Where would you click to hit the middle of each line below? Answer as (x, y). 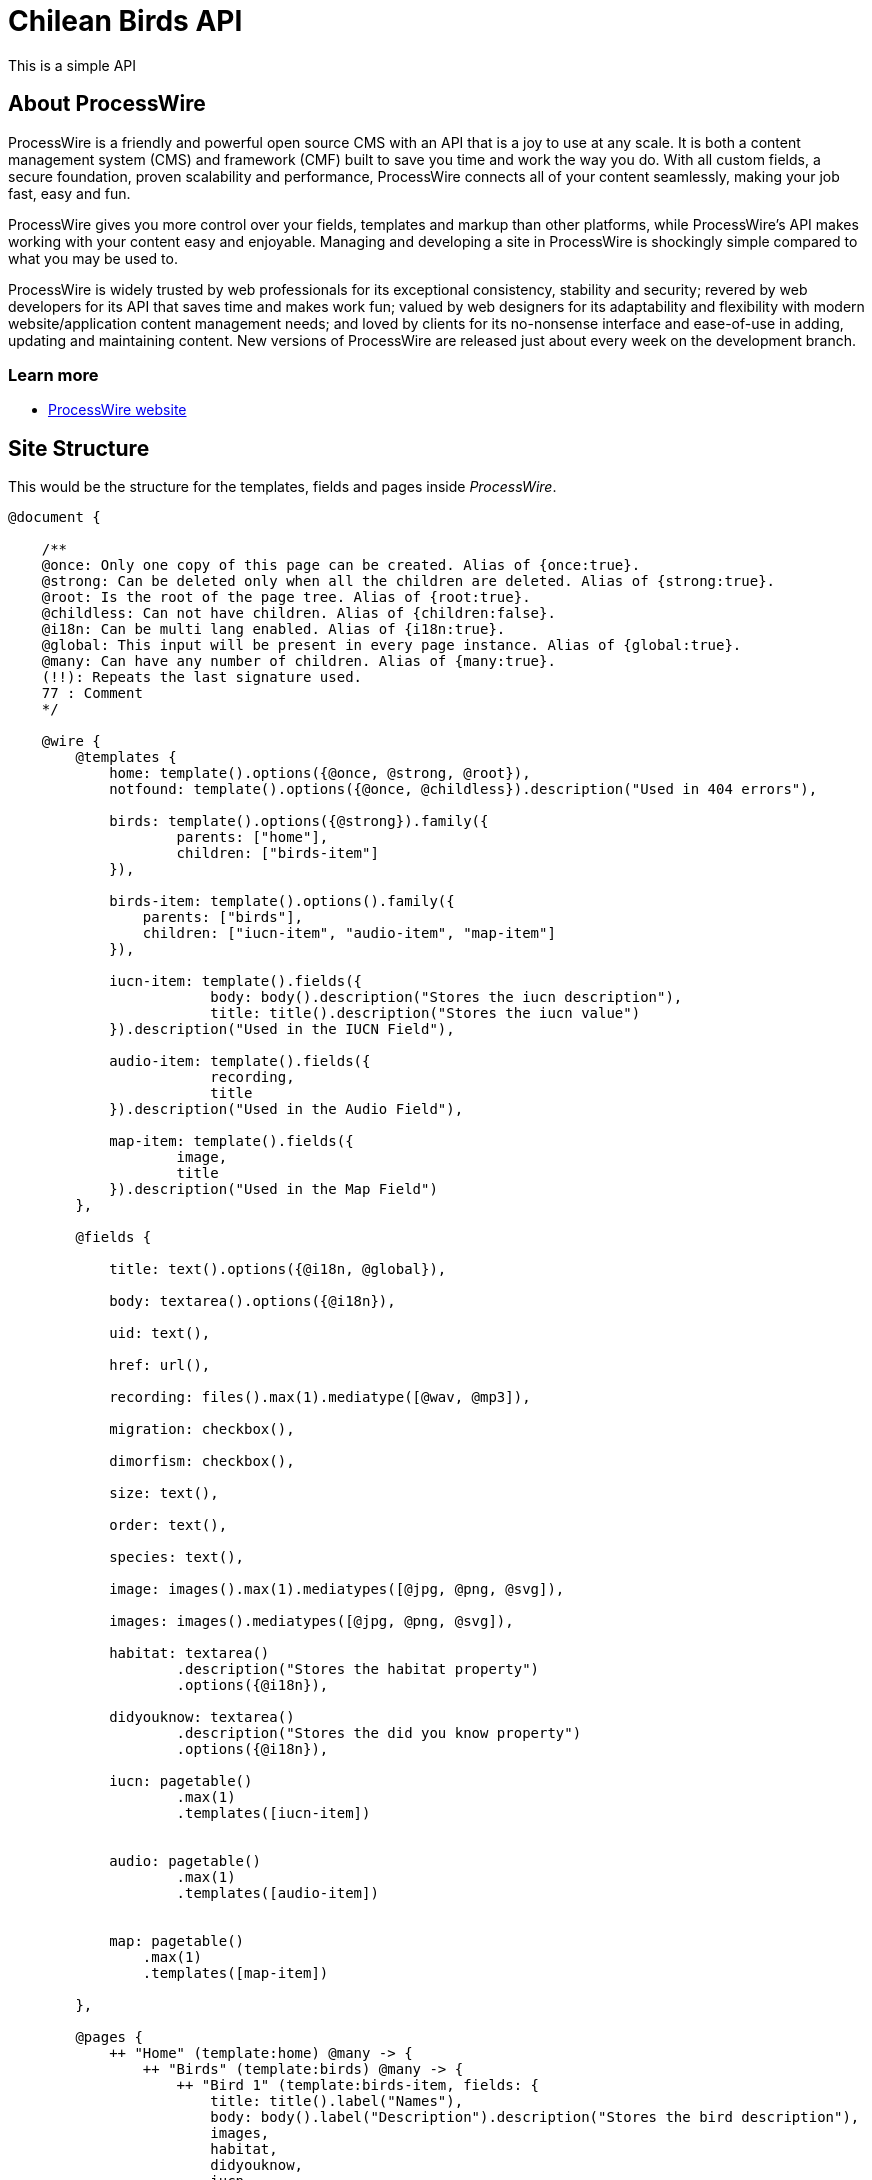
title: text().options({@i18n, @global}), (278, 1269)
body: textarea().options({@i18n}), (252, 1301)
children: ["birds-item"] (277, 853)
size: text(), (164, 1493)
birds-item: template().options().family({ (282, 901)
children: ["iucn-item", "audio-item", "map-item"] (349, 933)
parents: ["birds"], (223, 917)
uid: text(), (160, 1333)
